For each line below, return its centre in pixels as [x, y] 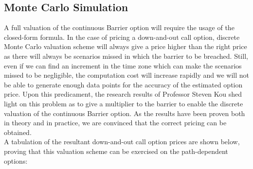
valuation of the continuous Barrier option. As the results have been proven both [125, 113]
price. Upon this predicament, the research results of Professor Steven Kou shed [123, 94]
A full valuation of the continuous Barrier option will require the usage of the [119, 27]
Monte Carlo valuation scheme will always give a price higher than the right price [126, 46]
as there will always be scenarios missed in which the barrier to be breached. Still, [126, 56]
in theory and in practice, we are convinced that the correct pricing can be [115, 123]
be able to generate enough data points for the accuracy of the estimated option [123, 84]
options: [16, 161]
